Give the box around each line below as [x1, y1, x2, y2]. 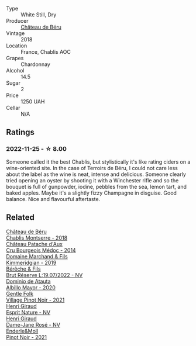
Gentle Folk [6, 290, 34, 297]
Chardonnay [20, 61, 51, 68]
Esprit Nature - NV [6, 309, 51, 316]
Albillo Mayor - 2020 [6, 283, 56, 291]
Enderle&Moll [6, 327, 39, 334]
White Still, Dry [20, 11, 57, 18]
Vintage [6, 30, 25, 37]
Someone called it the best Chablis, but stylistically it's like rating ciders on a [6, 158, 191, 165]
